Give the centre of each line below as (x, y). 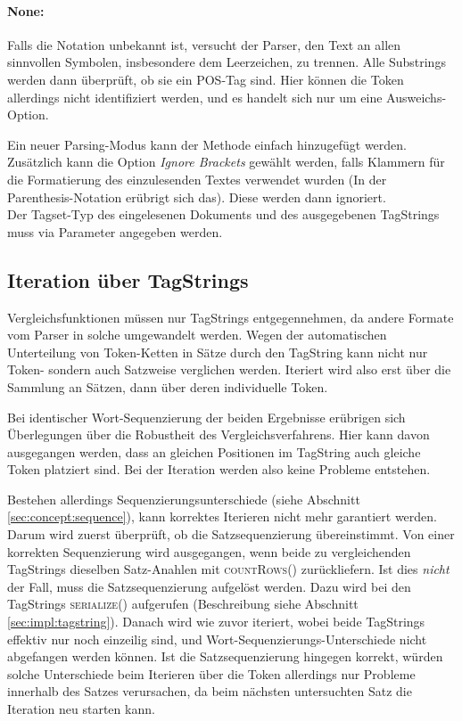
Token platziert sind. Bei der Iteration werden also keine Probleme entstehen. (219, 469)
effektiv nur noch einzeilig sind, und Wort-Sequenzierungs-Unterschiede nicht (217, 639)
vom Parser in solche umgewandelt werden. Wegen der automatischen (197, 335)
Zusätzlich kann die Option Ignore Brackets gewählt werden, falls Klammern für (226, 162)
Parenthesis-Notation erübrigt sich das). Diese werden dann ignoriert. (197, 197)
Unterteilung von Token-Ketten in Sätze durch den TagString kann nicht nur (218, 352)
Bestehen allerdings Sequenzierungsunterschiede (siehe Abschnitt (184, 499)
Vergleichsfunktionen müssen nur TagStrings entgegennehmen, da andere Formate (231, 317)
